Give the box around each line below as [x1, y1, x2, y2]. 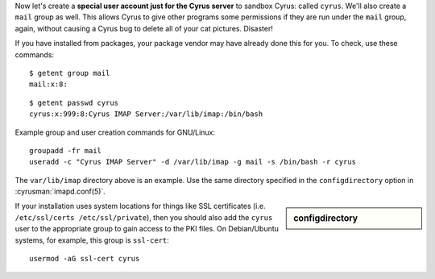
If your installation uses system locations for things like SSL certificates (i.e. [14, 202, 266, 211]
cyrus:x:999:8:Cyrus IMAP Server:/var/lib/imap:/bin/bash [29, 110, 263, 119]
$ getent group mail [29, 69, 110, 77]
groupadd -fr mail [29, 146, 102, 155]
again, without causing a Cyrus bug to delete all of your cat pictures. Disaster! [14, 23, 273, 33]
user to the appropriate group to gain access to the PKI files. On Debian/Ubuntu [14, 224, 280, 234]
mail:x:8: [29, 80, 68, 89]
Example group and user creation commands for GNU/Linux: [14, 127, 216, 137]
